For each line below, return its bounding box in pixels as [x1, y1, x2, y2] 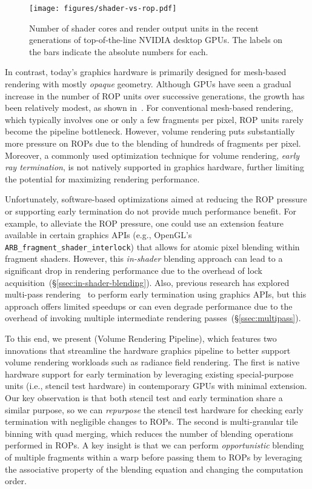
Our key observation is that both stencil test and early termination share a [5, 391, 283, 404]
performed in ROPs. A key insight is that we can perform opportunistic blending [5, 439, 304, 451]
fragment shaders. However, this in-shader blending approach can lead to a [5, 252, 283, 265]
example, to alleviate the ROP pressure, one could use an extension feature [5, 216, 284, 229]
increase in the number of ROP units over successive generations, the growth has [5, 89, 305, 102]
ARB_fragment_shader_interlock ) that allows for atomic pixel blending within [5, 240, 300, 253]
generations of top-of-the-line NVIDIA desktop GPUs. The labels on [29, 33, 283, 46]
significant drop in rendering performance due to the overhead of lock [5, 264, 263, 277]
